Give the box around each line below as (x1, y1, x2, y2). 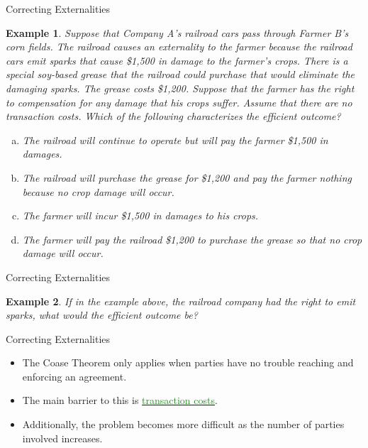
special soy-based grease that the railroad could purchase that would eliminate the (6, 67, 355, 82)
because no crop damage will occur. (22, 184, 174, 199)
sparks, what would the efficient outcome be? (6, 307, 198, 322)
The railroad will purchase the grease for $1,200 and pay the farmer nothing (22, 170, 352, 185)
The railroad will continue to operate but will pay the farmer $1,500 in (22, 132, 328, 147)
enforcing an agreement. (22, 368, 127, 383)
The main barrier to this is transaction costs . (22, 393, 218, 408)
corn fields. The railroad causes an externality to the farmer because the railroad (6, 39, 352, 54)
